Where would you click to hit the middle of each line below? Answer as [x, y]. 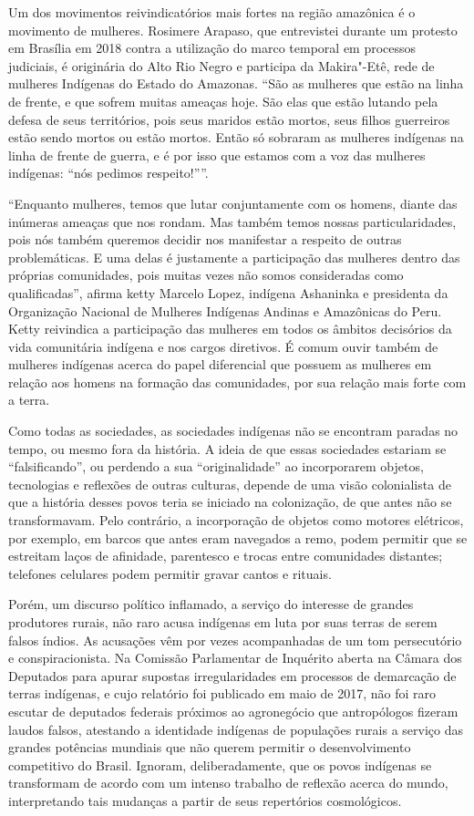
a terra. [29, 400]
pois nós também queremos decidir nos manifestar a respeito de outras [205, 239]
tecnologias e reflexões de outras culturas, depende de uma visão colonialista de [230, 484]
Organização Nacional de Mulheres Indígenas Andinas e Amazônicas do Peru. [225, 310]
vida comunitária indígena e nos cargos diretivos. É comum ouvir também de [223, 346]
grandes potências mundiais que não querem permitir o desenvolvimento [210, 747]
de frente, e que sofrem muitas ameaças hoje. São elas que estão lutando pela [223, 101]
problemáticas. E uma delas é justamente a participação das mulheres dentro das [234, 257]
